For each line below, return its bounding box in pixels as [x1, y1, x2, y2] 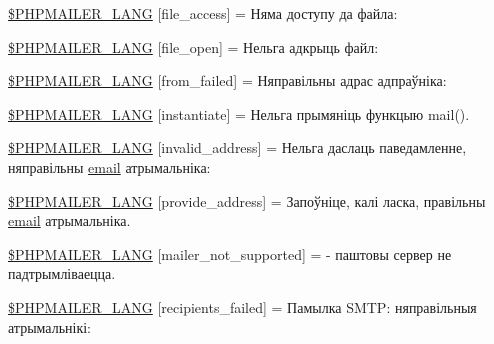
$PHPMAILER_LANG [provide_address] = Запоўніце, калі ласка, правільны [8, 190, 486, 211]
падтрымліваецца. [8, 263, 116, 284]
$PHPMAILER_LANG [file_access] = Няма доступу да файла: [8, 3, 398, 23]
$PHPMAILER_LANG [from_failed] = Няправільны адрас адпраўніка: [8, 70, 447, 91]
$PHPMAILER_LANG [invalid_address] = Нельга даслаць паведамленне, [8, 137, 467, 158]
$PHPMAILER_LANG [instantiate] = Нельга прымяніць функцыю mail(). [8, 103, 470, 124]
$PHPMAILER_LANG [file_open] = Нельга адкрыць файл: [8, 36, 379, 57]
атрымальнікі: [8, 316, 91, 337]
